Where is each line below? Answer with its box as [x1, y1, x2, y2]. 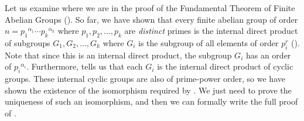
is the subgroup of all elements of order [138, 36, 279, 49]
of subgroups [5, 36, 50, 49]
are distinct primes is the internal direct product [124, 25, 298, 37]
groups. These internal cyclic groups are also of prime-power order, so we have [5, 72, 285, 85]
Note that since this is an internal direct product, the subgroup [5, 49, 232, 61]
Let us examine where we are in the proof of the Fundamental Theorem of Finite [5, 2, 295, 13]
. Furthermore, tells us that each [26, 60, 143, 72]
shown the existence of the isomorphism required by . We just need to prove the [5, 84, 292, 96]
